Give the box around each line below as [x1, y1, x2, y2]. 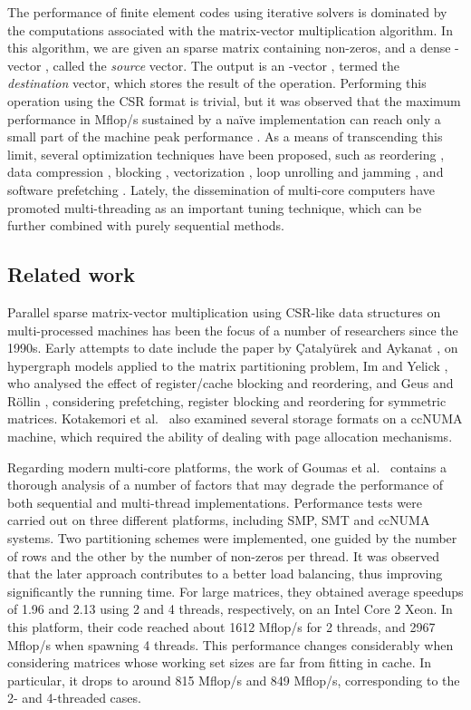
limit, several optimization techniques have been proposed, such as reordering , [7, 144, 445, 163]
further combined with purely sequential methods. [7, 216, 284, 235]
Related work [7, 260, 136, 288]
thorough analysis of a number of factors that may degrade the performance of [7, 475, 444, 494]
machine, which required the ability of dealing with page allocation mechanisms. [7, 427, 453, 446]
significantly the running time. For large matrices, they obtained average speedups [7, 581, 464, 600]
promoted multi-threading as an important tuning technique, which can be [7, 198, 422, 217]
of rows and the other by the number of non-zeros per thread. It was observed [7, 546, 439, 565]
